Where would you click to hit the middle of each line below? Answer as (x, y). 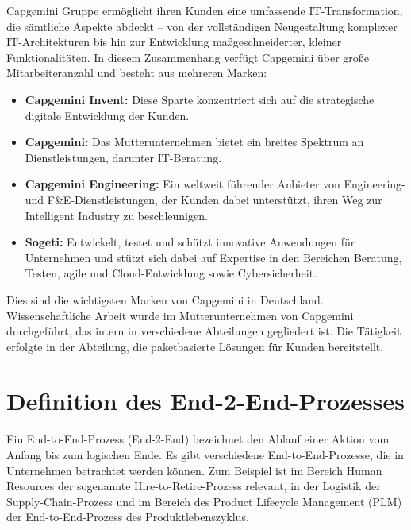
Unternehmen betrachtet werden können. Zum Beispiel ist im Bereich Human (194, 470)
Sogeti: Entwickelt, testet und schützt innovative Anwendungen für (190, 242)
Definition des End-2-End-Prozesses (205, 401)
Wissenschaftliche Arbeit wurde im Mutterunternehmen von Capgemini (180, 315)
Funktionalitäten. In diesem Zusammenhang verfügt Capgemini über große (188, 57)
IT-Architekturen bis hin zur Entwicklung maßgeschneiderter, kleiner (174, 42)
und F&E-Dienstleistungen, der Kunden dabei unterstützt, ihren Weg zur (204, 199)
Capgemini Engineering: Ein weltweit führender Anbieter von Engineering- (215, 184)
